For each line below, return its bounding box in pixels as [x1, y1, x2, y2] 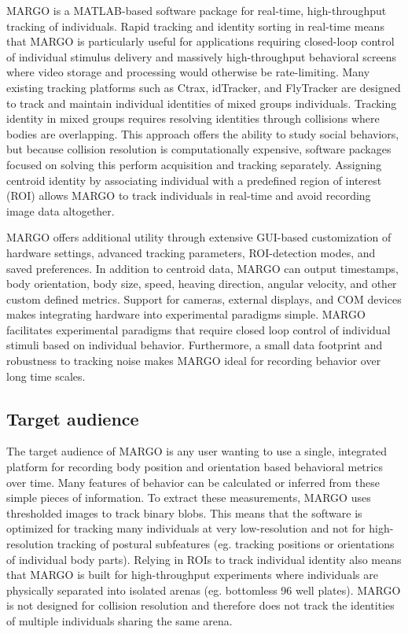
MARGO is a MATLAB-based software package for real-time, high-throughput [6, 2, 387, 18]
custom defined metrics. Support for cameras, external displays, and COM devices [6, 290, 402, 307]
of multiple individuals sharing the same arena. [6, 612, 233, 628]
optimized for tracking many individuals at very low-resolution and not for [6, 520, 366, 536]
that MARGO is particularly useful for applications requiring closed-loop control [6, 33, 395, 50]
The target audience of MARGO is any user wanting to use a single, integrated [6, 443, 388, 459]
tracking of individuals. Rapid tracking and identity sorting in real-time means [6, 17, 384, 34]
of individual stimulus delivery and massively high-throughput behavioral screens [6, 48, 397, 65]
